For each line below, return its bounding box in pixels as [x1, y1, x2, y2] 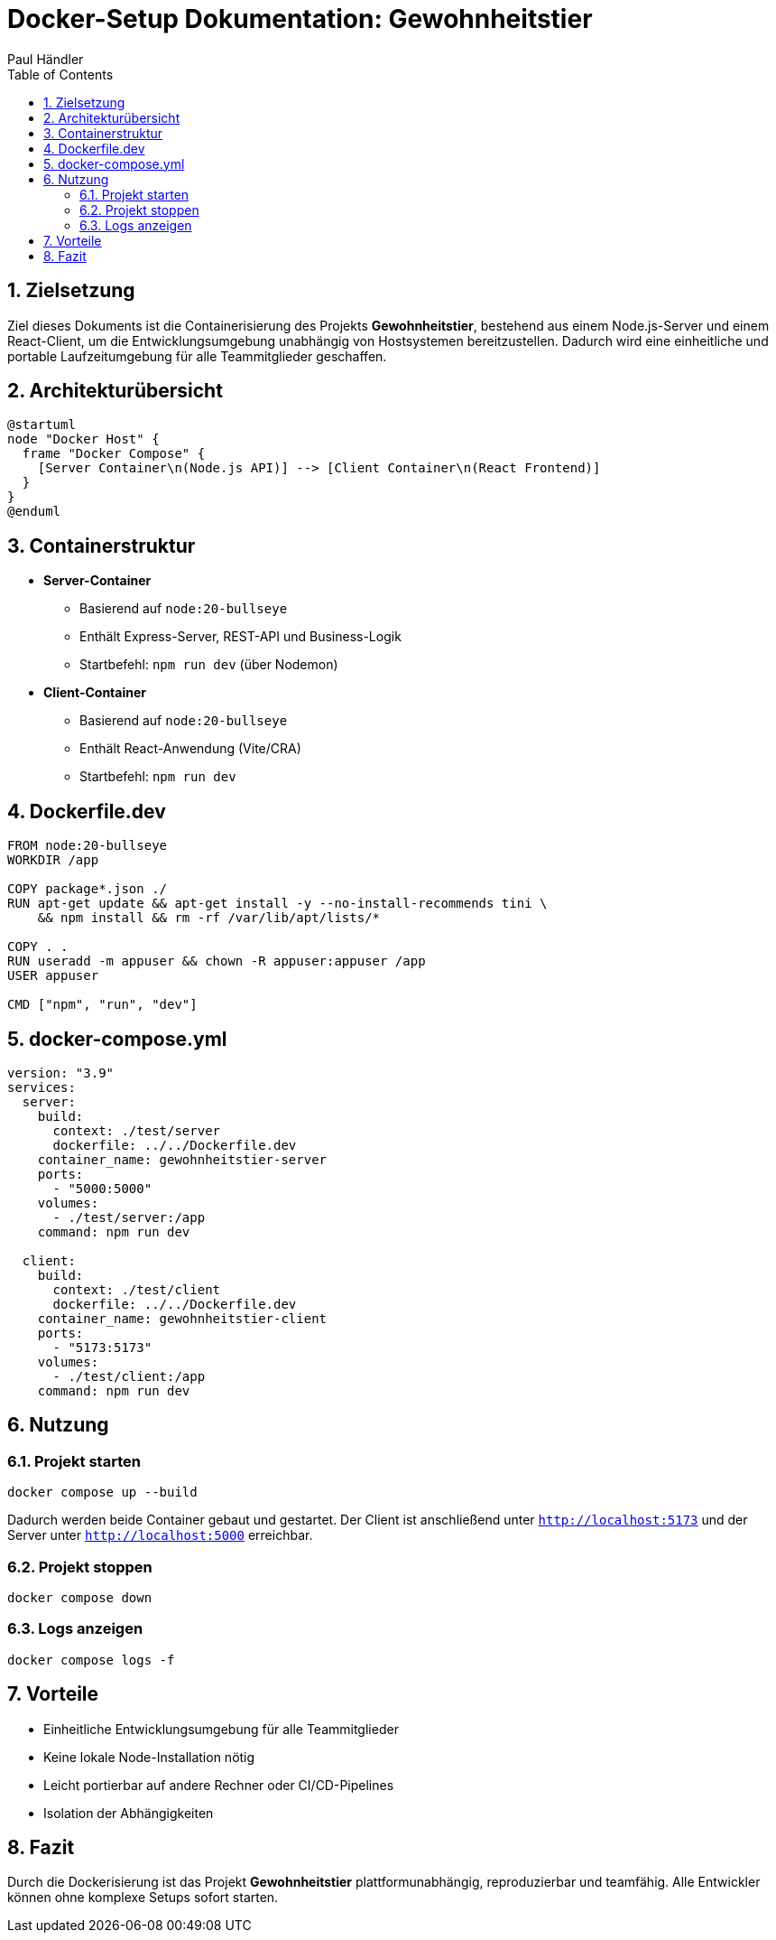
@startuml [7, 417, 76, 433]
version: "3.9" [7, 1065, 115, 1080]
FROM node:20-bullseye [7, 838, 168, 853]
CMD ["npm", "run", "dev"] [7, 997, 198, 1012]
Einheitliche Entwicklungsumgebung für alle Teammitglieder [43, 1721, 399, 1737]
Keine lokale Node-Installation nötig [43, 1749, 255, 1765]
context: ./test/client [52, 1282, 221, 1297]
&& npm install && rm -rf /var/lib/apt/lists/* [37, 910, 381, 926]
